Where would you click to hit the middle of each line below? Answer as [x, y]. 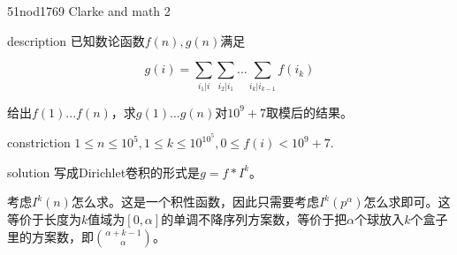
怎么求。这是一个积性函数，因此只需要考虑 [195, 202]
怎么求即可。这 [407, 202]
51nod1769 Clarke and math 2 [89, 11]
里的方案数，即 [50, 236]
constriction [39, 142]
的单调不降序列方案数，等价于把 [254, 218]
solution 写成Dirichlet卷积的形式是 [104, 172]
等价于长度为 [44, 218]
